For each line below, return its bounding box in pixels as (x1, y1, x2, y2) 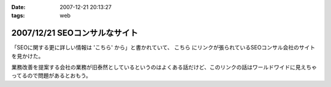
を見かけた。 (11, 52, 44, 60)
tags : (11, 12, 25, 19)
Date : (11, 4, 26, 10)
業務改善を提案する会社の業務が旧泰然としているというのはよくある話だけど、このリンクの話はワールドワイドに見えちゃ (11, 64, 317, 71)
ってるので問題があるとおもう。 (11, 72, 92, 79)
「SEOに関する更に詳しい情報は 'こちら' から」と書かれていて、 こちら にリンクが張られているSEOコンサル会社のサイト (11, 44, 316, 51)
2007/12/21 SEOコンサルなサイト (11, 28, 138, 38)
